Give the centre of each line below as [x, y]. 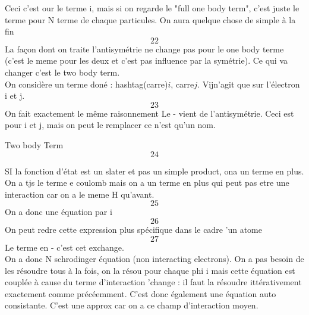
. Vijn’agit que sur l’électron [249, 84]
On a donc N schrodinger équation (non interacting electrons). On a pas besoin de [154, 259]
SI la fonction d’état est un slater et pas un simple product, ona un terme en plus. [154, 171]
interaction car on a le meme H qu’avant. [80, 194]
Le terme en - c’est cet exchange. [64, 247]
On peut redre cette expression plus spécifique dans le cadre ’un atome [133, 229]
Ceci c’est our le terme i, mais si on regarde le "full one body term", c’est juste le [152, 8]
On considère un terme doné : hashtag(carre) [86, 84]
